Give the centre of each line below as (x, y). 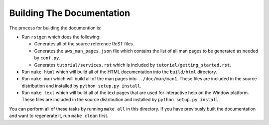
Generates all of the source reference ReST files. (84, 44)
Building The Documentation (70, 13)
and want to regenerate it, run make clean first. (59, 116)
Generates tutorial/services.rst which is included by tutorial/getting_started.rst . (133, 65)
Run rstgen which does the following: (61, 37)
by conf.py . (47, 58)
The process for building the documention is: (55, 28)
